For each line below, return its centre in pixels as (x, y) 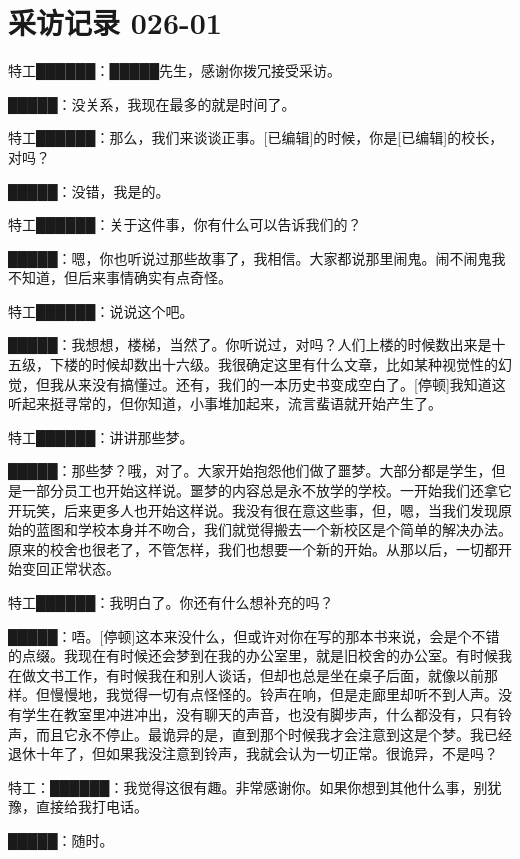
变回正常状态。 (70, 568)
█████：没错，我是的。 (89, 190)
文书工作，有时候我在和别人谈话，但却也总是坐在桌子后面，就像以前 (259, 674)
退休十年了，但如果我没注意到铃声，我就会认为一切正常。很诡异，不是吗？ (253, 753)
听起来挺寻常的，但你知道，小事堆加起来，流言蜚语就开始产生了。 (225, 403)
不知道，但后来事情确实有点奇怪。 (120, 277)
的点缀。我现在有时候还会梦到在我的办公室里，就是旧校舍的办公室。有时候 (253, 655)
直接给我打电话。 (91, 806)
